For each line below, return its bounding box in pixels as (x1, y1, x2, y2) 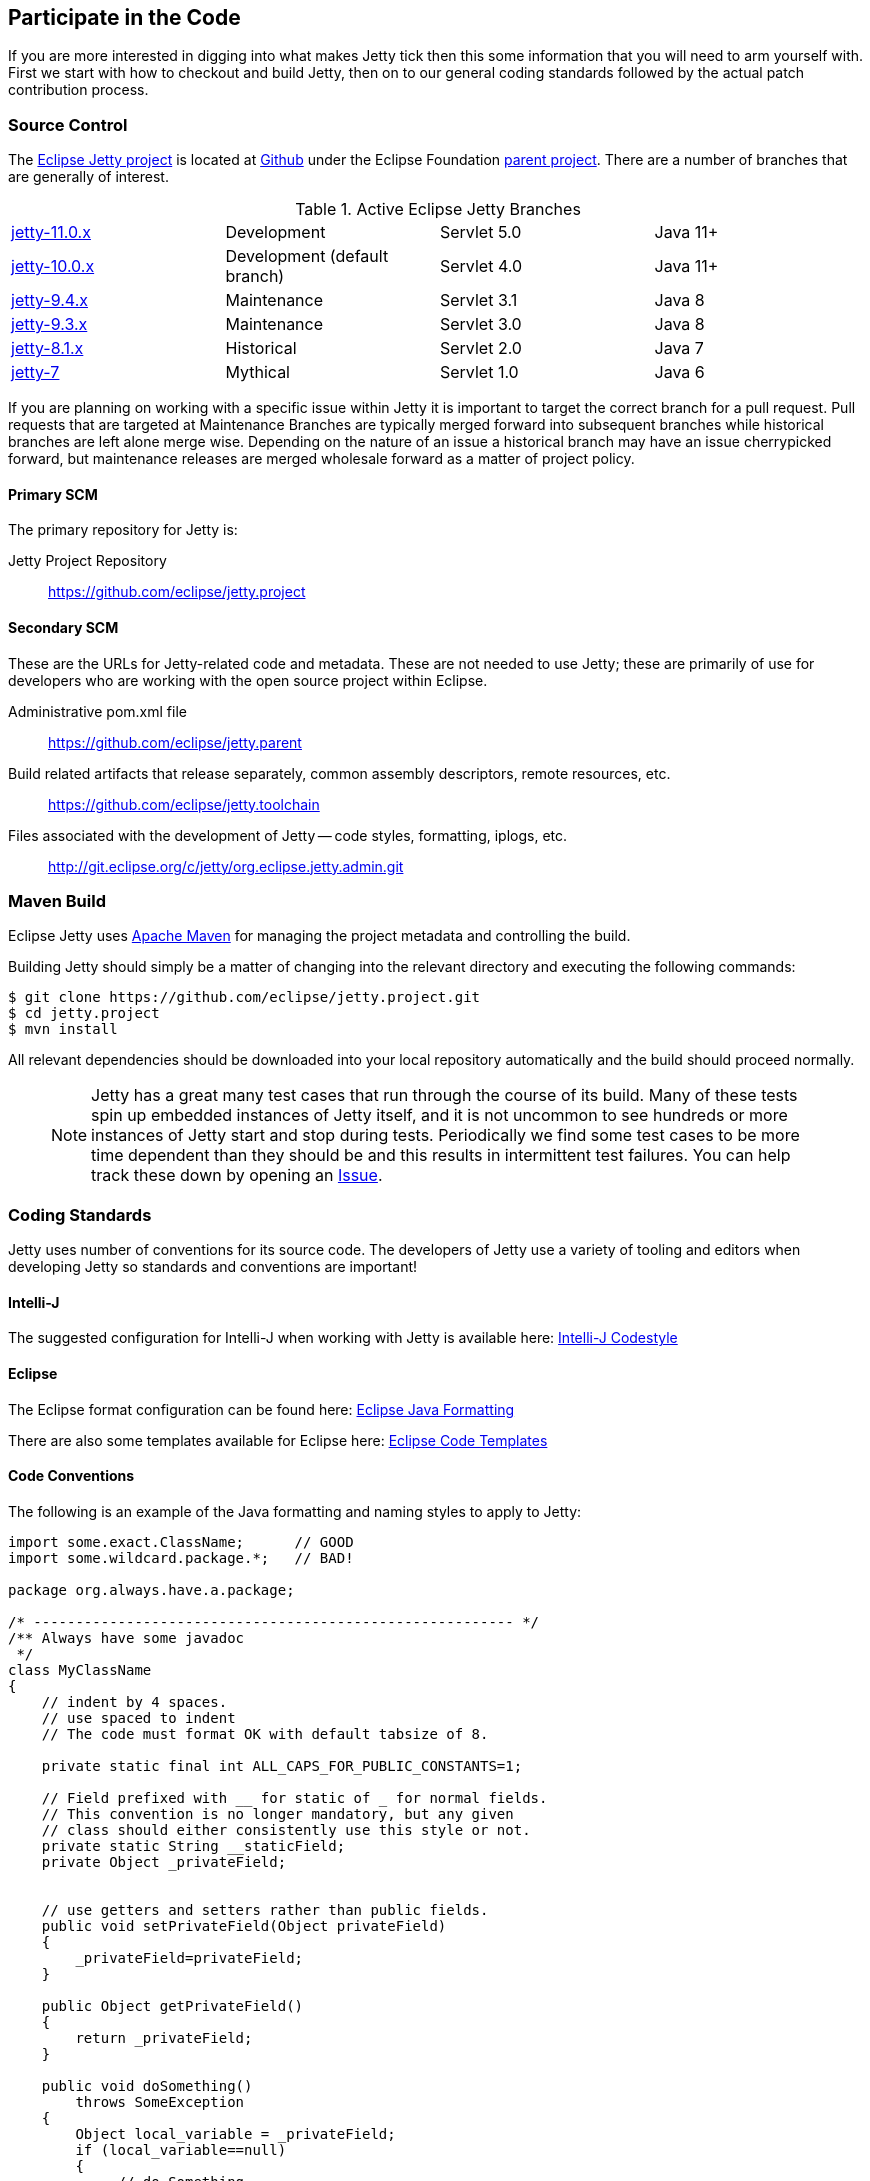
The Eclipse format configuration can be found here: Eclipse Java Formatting (8, 1400, 515, 1418)
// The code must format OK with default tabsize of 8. (41, 1725, 489, 1742)
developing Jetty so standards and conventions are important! (8, 1258, 418, 1276)
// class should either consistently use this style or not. (41, 1821, 531, 1838)
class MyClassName (8, 1661, 152, 1678)
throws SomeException (75, 2093, 245, 2110)
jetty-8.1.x (11, 338, 84, 359)
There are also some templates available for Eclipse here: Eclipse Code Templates (8, 1431, 548, 1449)
